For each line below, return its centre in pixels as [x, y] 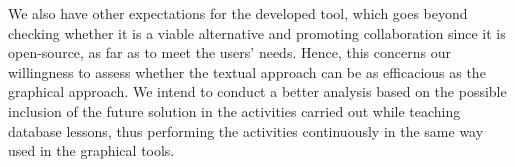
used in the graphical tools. [91, 150]
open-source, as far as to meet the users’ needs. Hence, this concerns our [229, 52]
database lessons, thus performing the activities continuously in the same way [246, 130]
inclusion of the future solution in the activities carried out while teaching [234, 110]
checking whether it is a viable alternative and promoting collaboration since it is [257, 32]
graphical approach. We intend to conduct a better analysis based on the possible [257, 91]
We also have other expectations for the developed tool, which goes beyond [238, 13]
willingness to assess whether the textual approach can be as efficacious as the [247, 71]
